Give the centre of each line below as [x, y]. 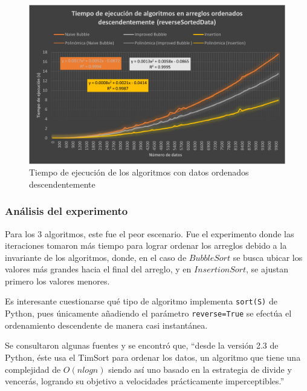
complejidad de [33, 369]
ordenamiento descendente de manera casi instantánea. [106, 325]
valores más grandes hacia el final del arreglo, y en [98, 269]
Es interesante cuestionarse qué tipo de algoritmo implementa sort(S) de [141, 301]
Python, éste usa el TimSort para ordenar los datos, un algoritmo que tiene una [153, 357]
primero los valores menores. [57, 281]
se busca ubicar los [268, 257]
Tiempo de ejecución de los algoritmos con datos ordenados [139, 172]
